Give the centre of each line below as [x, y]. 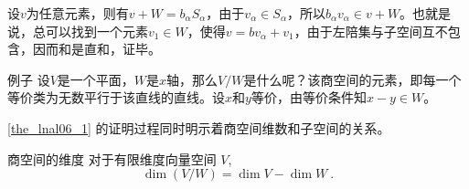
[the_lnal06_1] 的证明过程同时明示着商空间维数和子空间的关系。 [199, 127]
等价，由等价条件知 [309, 97]
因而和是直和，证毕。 [96, 49]
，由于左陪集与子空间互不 [371, 31]
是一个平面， [96, 79]
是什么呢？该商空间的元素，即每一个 [352, 79]
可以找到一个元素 [96, 31]
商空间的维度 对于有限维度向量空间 [112, 158]
